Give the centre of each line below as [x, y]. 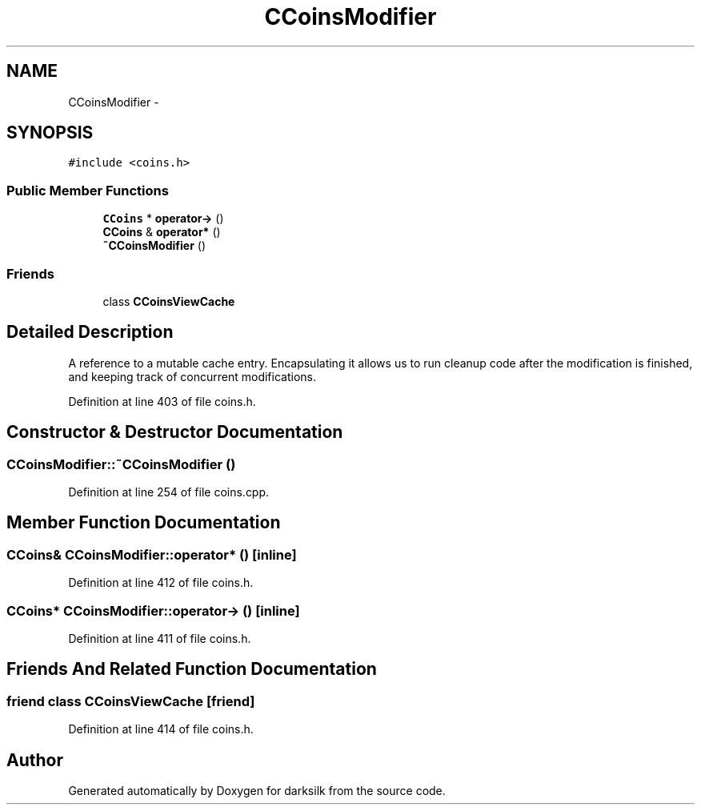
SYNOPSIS [50, 133]
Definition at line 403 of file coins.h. [162, 401]
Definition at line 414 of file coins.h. [161, 729]
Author [35, 760]
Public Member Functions [88, 190]
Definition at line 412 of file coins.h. [161, 583]
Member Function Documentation [144, 523]
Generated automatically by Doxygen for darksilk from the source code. [257, 791]
